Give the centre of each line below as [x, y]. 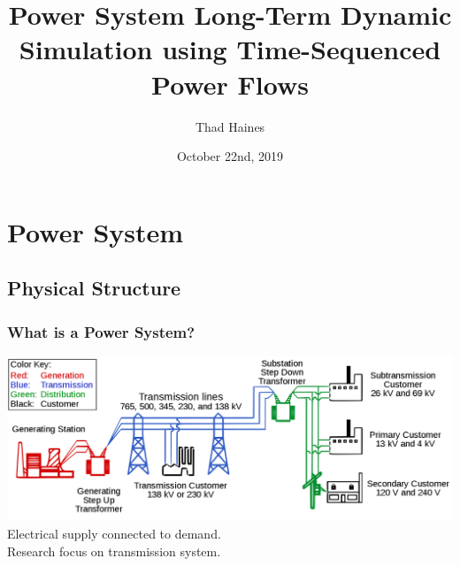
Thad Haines [230, 126]
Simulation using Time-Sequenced [230, 49]
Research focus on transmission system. [114, 551]
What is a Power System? [101, 331]
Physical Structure [94, 288]
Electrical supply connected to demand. [114, 533]
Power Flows [230, 84]
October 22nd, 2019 [230, 156]
